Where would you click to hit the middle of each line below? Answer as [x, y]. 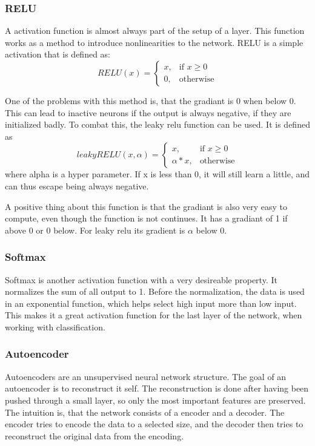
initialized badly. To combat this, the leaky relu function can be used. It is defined [157, 124]
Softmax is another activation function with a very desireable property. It [141, 279]
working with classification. [55, 326]
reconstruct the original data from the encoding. [94, 435]
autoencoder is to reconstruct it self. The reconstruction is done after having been [157, 388]
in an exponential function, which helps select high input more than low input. [151, 303]
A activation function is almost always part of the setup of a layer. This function [155, 31]
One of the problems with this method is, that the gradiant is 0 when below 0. [151, 100]
